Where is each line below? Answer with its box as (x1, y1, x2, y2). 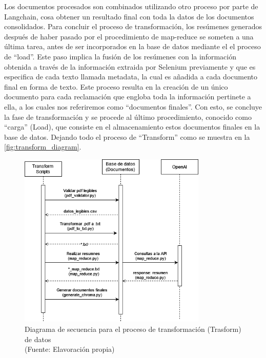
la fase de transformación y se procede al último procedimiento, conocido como (4, 111, 252, 122)
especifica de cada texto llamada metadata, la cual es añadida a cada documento (4, 71, 258, 82)
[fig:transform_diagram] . (4, 141, 81, 152)
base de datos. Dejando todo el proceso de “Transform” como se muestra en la (4, 131, 250, 142)
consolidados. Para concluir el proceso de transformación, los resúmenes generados (4, 21, 262, 32)
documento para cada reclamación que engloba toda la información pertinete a (4, 91, 251, 102)
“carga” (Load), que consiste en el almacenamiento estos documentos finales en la (4, 121, 260, 132)
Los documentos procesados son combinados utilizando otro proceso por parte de (4, 1, 258, 11)
